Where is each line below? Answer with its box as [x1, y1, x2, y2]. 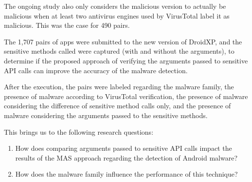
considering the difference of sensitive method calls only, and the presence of [4, 101, 231, 111]
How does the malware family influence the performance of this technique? [15, 169, 238, 179]
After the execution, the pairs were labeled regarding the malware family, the [4, 81, 234, 92]
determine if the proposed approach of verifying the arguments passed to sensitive [4, 55, 248, 65]
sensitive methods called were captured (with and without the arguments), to [4, 46, 234, 56]
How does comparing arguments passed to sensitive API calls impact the [15, 143, 232, 153]
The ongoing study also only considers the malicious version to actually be [4, 1, 226, 11]
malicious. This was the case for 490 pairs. [4, 20, 130, 30]
